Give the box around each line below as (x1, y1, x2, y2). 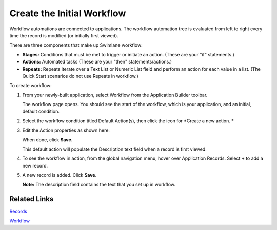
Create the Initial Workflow (9, 8, 126, 19)
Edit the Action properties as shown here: (22, 127, 110, 133)
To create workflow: (9, 82, 52, 89)
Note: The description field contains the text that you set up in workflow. (22, 181, 176, 187)
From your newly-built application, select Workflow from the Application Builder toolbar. (22, 92, 208, 98)
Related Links (9, 195, 54, 203)
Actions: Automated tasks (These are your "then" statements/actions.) (22, 59, 172, 65)
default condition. (22, 108, 60, 115)
